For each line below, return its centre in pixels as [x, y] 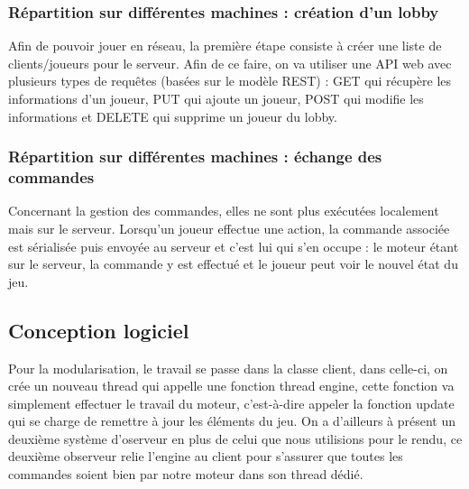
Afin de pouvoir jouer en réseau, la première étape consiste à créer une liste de [225, 46]
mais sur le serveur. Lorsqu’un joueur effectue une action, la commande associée [229, 228]
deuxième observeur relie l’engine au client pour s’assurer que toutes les [206, 456]
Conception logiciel [99, 330]
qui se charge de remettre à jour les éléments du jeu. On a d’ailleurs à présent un [232, 421]
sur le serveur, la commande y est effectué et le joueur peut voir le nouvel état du [233, 264]
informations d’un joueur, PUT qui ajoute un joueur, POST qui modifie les [216, 98]
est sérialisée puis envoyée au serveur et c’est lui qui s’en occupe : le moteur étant [234, 246]
